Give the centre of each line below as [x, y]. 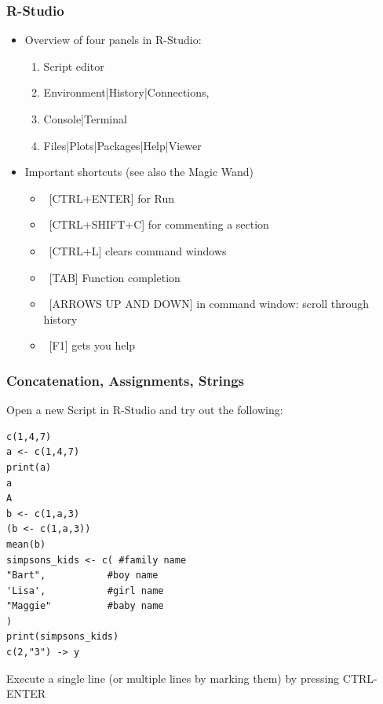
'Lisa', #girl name [85, 590]
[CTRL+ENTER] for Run [112, 198]
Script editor [74, 66]
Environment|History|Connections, [126, 92]
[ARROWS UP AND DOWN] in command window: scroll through [209, 304]
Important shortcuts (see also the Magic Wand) [139, 172]
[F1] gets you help [92, 345]
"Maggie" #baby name [85, 606]
